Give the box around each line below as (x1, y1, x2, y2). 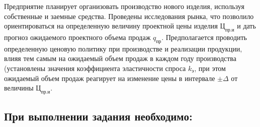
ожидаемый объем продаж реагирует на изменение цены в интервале (4, 72, 215, 83)
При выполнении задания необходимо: (4, 108, 193, 124)
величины (4, 82, 34, 93)
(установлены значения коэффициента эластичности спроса (4, 62, 186, 73)
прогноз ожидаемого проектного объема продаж (4, 31, 151, 42)
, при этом (194, 62, 226, 73)
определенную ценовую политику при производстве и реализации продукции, (4, 43, 242, 53)
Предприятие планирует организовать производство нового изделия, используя (4, 1, 244, 11)
